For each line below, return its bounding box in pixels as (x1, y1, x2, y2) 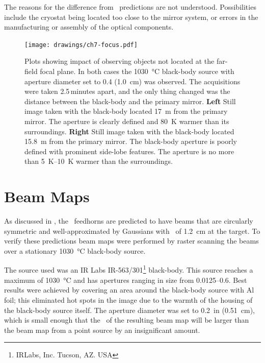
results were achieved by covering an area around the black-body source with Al (4, 284, 254, 295)
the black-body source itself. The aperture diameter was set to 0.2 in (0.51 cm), (4, 304, 255, 315)
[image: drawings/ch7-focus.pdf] (24, 41, 138, 49)
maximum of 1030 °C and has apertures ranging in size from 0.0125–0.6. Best (4, 274, 247, 285)
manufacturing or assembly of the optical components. (4, 21, 174, 32)
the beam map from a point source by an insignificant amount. (4, 324, 200, 335)
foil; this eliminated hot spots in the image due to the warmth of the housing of (4, 294, 253, 305)
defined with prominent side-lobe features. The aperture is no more (24, 146, 234, 156)
